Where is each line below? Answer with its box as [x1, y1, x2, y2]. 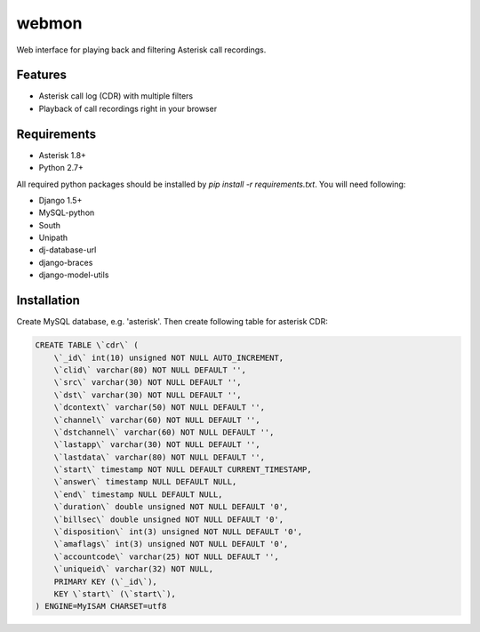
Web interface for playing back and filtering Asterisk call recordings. [16, 44, 267, 55]
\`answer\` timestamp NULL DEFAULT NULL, [53, 476, 237, 487]
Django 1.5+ [38, 195, 83, 205]
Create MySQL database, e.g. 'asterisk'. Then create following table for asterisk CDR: [16, 316, 328, 327]
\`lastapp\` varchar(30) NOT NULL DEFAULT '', [53, 440, 261, 450]
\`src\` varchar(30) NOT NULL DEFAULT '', [53, 378, 242, 388]
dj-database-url [38, 244, 97, 255]
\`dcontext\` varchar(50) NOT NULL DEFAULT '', [53, 403, 266, 412]
